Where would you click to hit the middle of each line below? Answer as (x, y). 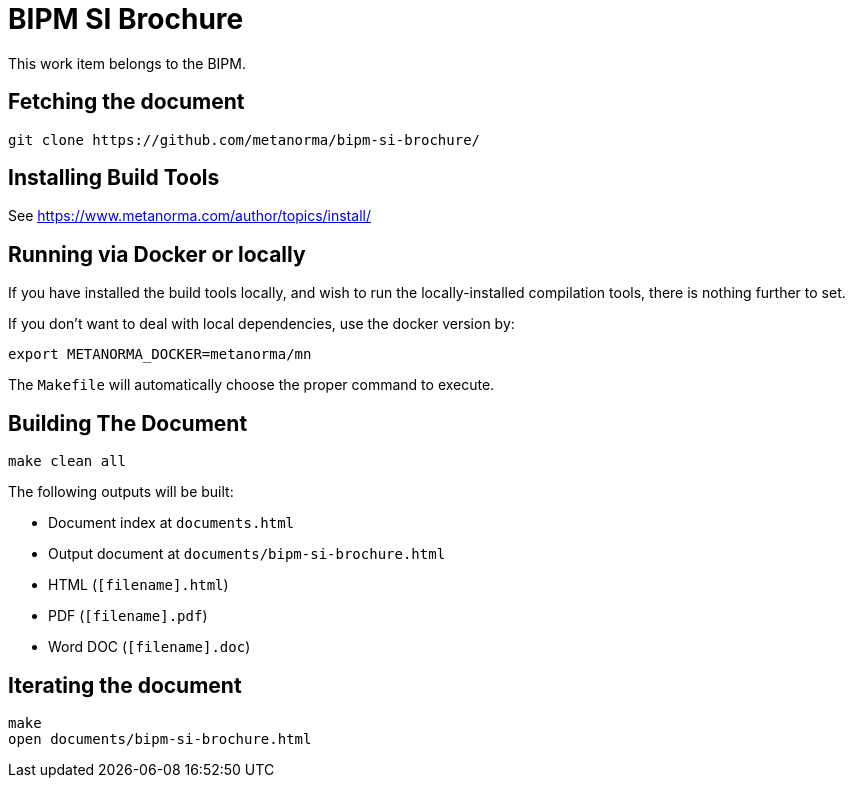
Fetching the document (126, 102)
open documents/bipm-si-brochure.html (160, 738)
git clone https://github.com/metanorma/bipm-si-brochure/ (244, 139)
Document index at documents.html (171, 523)
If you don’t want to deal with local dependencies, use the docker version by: (261, 324)
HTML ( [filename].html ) (138, 585)
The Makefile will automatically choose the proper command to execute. (251, 385)
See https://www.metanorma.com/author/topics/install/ (189, 216)
